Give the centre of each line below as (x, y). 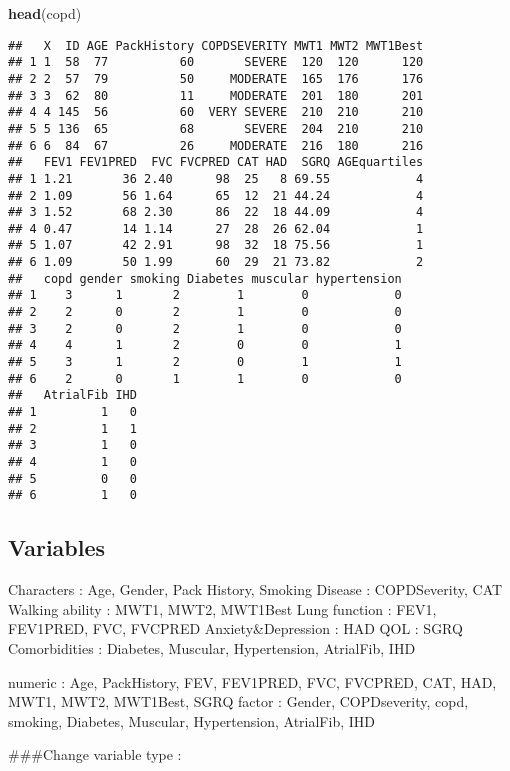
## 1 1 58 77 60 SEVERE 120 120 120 (216, 62)
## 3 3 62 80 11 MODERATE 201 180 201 (216, 95)
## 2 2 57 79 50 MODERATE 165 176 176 (216, 78)
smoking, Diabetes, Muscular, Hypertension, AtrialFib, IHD (191, 720)
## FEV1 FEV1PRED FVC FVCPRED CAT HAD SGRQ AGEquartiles (216, 162)
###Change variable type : (95, 754)
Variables (57, 547)
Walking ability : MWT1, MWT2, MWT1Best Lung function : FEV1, (222, 608)
